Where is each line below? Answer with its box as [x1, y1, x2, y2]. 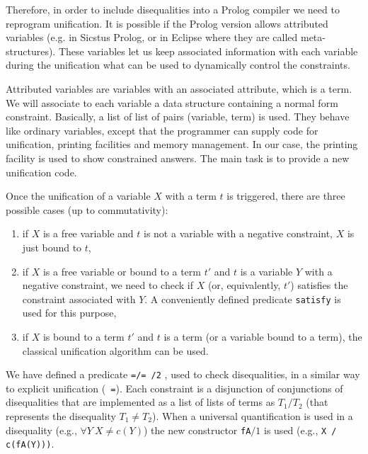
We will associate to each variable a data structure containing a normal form [6, 95, 338, 110]
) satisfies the [290, 278, 348, 293]
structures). [6, 43, 56, 58]
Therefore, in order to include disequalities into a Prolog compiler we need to [6, 2, 340, 16]
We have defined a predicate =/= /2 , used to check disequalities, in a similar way [6, 367, 360, 382]
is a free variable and [42, 226, 134, 241]
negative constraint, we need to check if [22, 278, 193, 293]
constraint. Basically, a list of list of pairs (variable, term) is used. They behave [6, 109, 350, 124]
